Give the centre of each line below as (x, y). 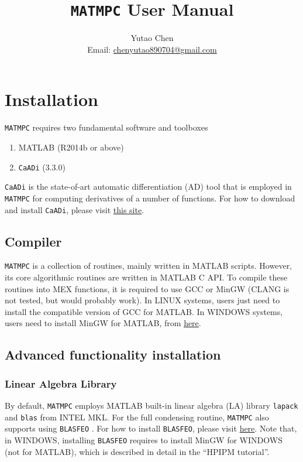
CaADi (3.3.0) (42, 167)
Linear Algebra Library (61, 383)
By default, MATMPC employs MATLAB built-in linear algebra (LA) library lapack (151, 405)
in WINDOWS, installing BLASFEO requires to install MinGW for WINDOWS (144, 440)
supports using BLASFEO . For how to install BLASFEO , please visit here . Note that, (151, 428)
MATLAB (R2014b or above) (71, 147)
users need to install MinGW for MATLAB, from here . (103, 323)
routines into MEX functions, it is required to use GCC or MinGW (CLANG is (147, 288)
